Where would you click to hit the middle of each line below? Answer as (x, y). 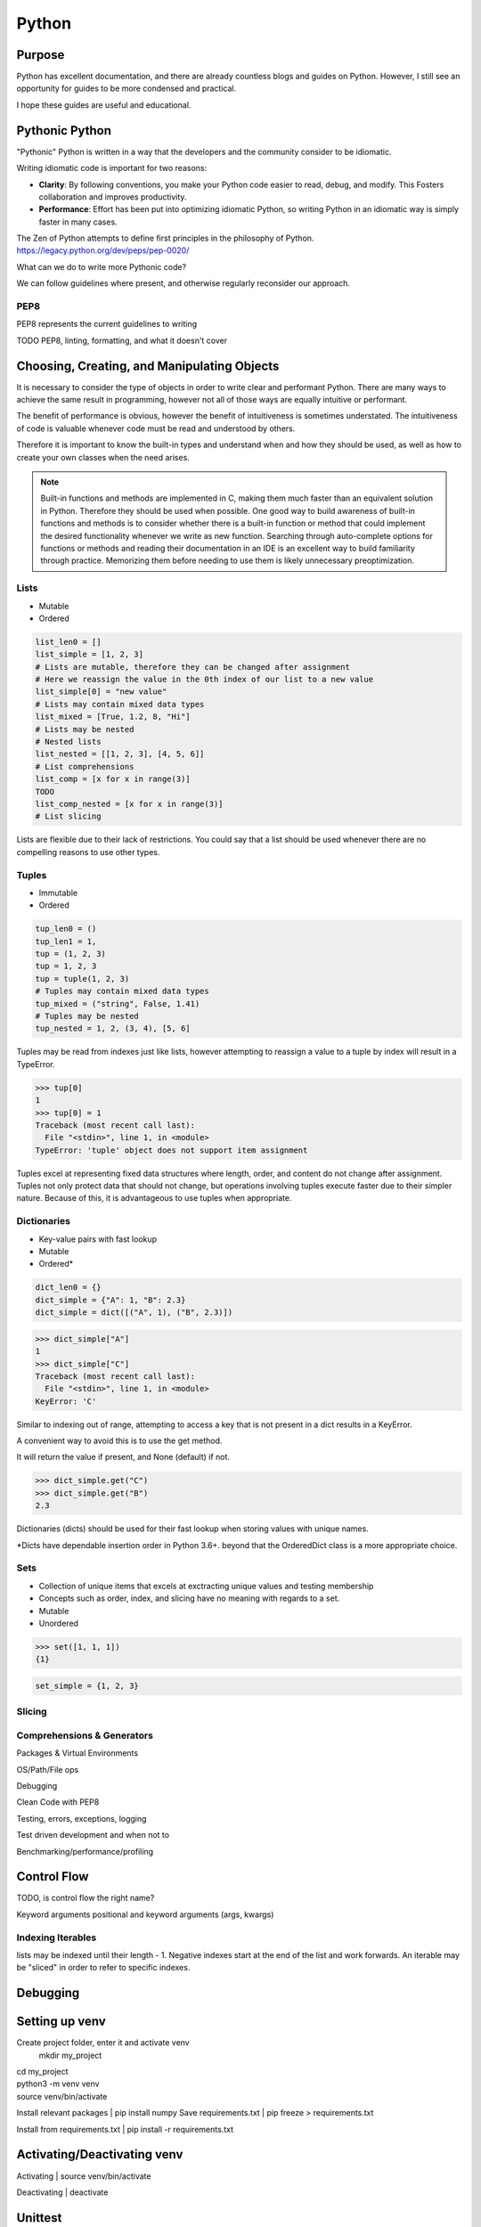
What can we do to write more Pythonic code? (102, 266)
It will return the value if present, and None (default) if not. (123, 1457)
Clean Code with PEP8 (58, 1802)
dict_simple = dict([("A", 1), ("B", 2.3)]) (134, 1313)
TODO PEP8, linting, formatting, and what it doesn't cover (122, 340)
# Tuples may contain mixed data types (122, 991)
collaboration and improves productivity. (113, 197)
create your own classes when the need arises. (103, 457)
